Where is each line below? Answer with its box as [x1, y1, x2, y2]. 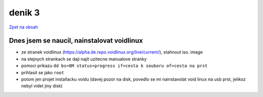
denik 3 [9, 7, 40, 18]
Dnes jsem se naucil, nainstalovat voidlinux [9, 37, 143, 45]
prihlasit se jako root [21, 69, 64, 75]
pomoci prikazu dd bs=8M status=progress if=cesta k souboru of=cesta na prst [21, 63, 208, 69]
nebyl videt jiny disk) [21, 83, 63, 89]
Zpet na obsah [9, 24, 38, 30]
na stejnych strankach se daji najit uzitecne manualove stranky [21, 56, 147, 62]
